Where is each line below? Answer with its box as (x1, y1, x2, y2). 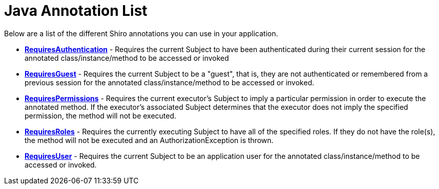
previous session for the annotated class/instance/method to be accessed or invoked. (25, 78, 315, 87)
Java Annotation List (4, 2, 148, 19)
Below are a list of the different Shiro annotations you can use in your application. (4, 29, 278, 38)
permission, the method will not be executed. (25, 111, 177, 120)
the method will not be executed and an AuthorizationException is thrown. (25, 135, 274, 145)
